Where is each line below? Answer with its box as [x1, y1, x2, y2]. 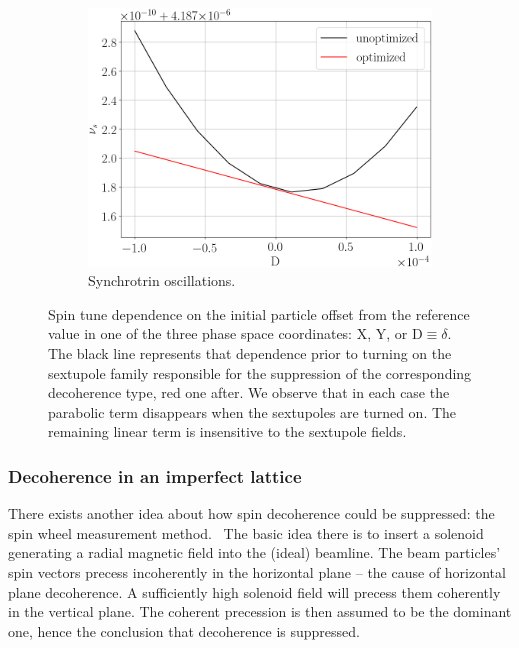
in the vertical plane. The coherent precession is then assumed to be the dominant [8, 601, 512, 622]
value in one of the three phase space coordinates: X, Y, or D [48, 323, 423, 344]
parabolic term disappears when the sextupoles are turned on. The [48, 401, 457, 422]
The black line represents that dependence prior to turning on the [48, 342, 452, 363]
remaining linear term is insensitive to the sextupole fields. [48, 421, 407, 442]
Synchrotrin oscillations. [88, 270, 236, 291]
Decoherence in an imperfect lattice [8, 463, 302, 488]
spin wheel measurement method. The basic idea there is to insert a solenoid [8, 522, 484, 543]
